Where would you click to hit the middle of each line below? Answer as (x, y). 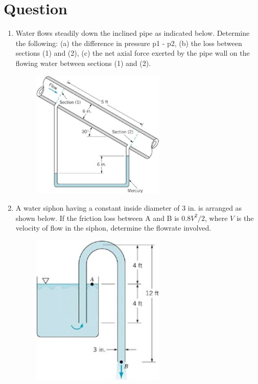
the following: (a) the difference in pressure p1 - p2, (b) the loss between (129, 43)
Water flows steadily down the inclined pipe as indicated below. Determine (133, 33)
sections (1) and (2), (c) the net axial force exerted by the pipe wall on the (133, 53)
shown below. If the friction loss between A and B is (97, 218)
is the (245, 218)
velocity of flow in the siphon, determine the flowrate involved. (113, 228)
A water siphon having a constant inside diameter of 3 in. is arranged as (129, 207)
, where (216, 218)
